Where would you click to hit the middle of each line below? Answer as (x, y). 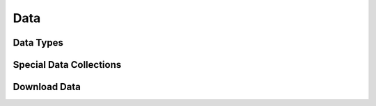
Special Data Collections (67, 65)
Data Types (38, 43)
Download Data (47, 87)
